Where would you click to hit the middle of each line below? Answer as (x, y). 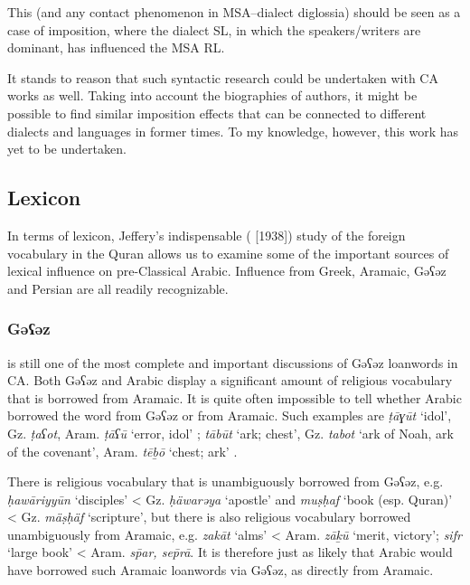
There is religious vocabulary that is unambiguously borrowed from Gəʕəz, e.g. (226, 481)
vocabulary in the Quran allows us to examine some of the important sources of (228, 253)
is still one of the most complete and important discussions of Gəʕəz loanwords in (233, 362)
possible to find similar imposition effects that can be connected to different (217, 113)
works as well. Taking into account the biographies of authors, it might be (212, 95)
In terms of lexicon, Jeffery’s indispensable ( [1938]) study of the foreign (207, 235)
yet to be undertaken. (67, 149)
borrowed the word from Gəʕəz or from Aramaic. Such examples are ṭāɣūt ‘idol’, (230, 415)
